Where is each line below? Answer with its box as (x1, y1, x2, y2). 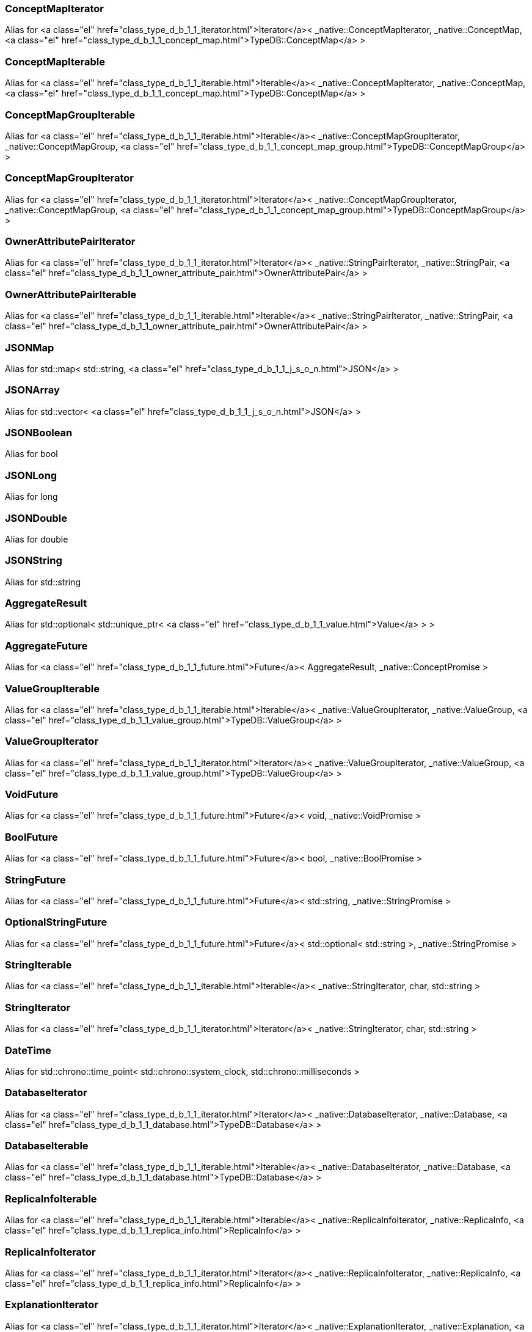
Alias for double (5, 533, 68, 544)
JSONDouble (5, 511, 67, 524)
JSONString (5, 554, 62, 567)
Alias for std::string (5, 576, 81, 587)
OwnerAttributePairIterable (5, 288, 137, 301)
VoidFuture (5, 788, 59, 800)
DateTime (5, 1044, 51, 1056)
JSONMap (5, 341, 54, 354)
